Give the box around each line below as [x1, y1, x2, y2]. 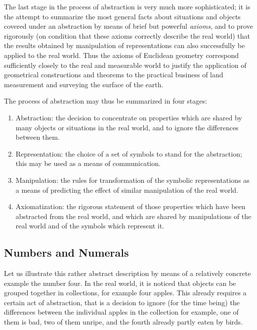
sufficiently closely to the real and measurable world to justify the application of [4, 59, 247, 70]
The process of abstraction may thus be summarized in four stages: [4, 96, 207, 106]
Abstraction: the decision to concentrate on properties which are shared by [15, 112, 242, 122]
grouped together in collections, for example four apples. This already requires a [4, 287, 247, 298]
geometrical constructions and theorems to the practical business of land [4, 69, 223, 80]
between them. [15, 132, 60, 142]
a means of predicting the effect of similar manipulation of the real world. [15, 184, 239, 195]
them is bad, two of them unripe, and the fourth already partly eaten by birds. [4, 317, 243, 327]
